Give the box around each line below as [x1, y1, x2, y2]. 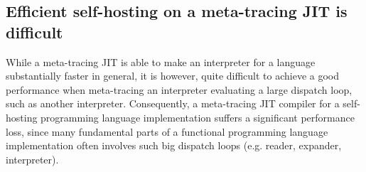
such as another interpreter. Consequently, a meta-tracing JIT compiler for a [6, 96, 340, 111]
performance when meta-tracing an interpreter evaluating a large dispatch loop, [6, 82, 352, 97]
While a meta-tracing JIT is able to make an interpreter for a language [6, 54, 316, 69]
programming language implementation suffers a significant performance [41, 109, 355, 124]
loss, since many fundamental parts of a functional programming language [6, 124, 328, 139]
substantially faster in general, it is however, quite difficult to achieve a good [6, 68, 340, 83]
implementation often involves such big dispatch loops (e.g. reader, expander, [6, 138, 342, 153]
